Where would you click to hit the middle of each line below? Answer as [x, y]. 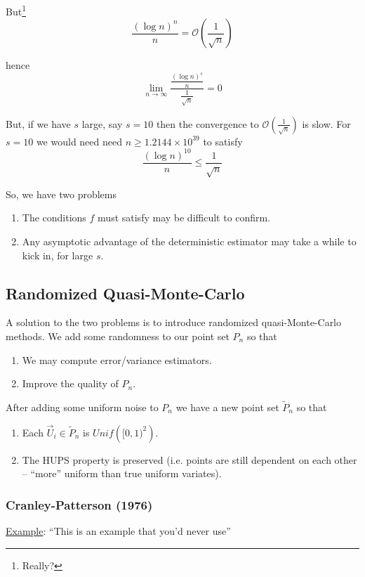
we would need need [79, 141]
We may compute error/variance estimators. [117, 359]
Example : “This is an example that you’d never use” [118, 531]
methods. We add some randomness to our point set [118, 336]
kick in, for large [58, 255]
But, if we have [38, 123]
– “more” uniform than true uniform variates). [122, 473]
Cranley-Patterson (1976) [79, 504]
